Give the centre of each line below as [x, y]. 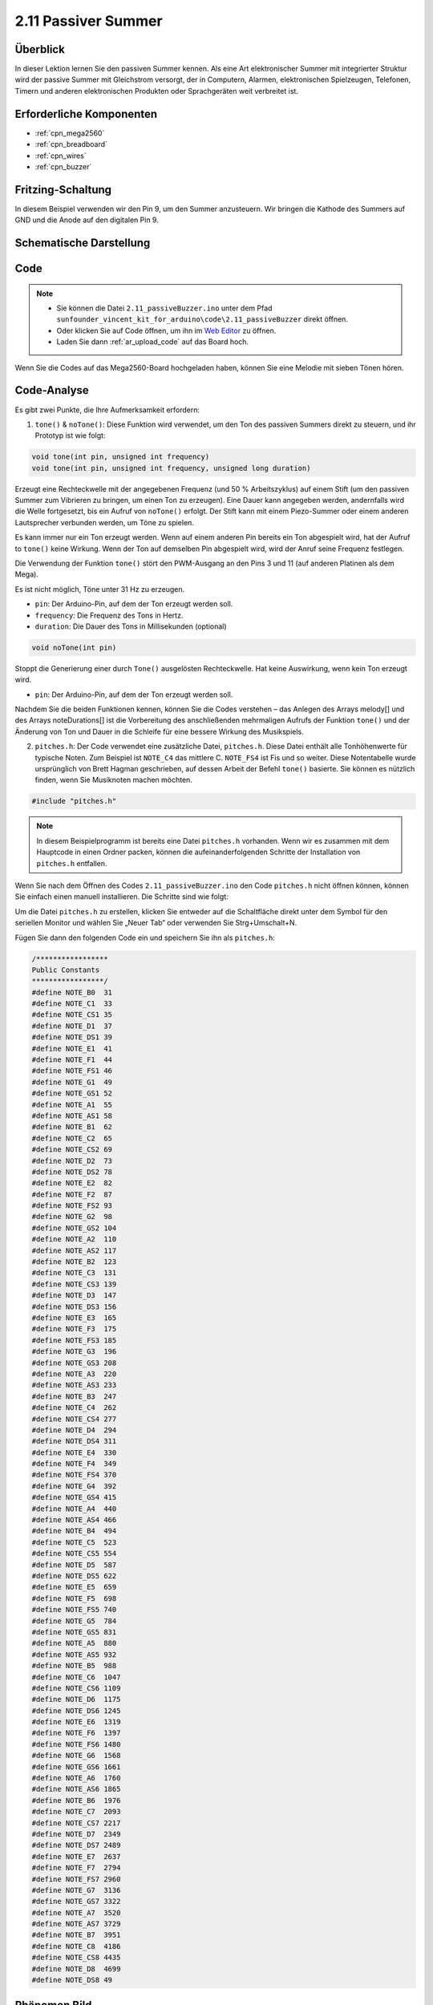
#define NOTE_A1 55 [72, 1104]
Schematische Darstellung [83, 243]
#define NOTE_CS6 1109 [76, 1688]
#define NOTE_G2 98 [72, 1217]
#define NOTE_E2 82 [72, 1183]
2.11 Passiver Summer [89, 21]
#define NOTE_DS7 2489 [76, 1845]
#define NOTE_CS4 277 [74, 1419]
